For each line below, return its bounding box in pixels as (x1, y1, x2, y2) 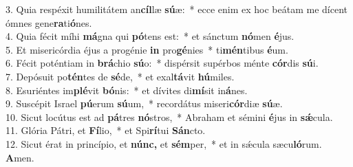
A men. (6, 150, 34, 164)
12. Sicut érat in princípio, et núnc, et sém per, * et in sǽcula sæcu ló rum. (6, 136, 322, 151)
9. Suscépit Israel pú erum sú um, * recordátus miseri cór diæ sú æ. (6, 96, 283, 111)
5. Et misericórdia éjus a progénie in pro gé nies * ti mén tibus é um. (6, 42, 288, 56)
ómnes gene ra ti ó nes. (6, 15, 92, 30)
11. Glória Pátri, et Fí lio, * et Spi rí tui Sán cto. (6, 123, 206, 137)
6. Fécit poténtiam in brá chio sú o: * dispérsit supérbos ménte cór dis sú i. (6, 56, 319, 70)
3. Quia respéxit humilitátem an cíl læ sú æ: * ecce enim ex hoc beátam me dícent (6, 2, 347, 16)
